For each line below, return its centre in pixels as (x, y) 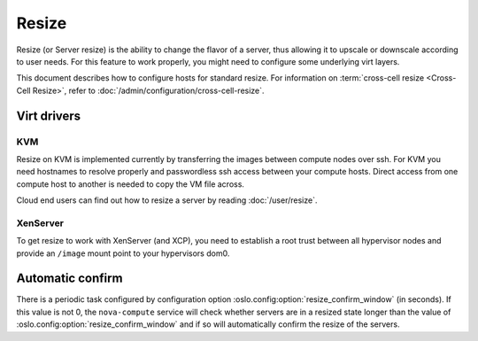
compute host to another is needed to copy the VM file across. (131, 184)
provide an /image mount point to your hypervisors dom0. (123, 253)
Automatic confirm (69, 279)
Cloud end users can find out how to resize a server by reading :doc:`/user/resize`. (167, 200)
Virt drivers (49, 116)
